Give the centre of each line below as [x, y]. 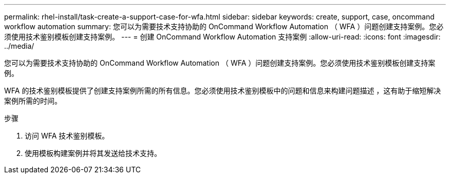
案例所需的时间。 [33, 101]
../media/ [19, 46]
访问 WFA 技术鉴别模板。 [67, 136]
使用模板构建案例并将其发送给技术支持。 [93, 153]
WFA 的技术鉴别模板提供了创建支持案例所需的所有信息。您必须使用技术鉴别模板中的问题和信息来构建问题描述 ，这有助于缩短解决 [223, 91]
